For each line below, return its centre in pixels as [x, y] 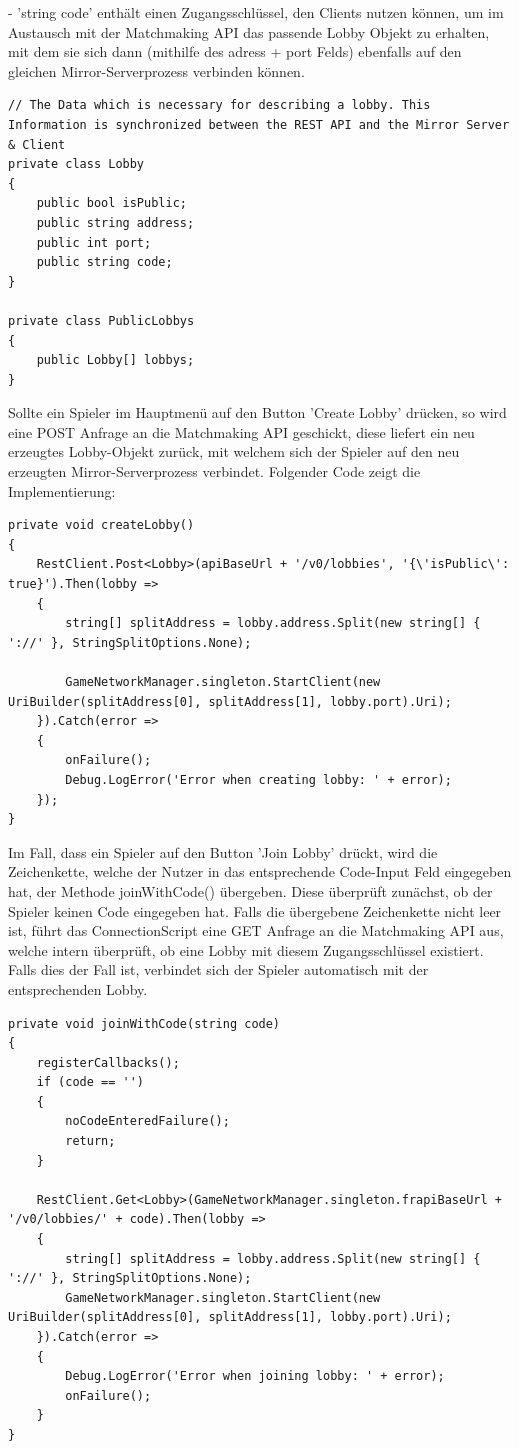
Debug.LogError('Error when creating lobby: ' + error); [258, 779]
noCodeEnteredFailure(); [147, 1121]
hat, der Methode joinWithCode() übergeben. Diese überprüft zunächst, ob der [250, 890]
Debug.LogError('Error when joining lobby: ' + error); [255, 1376]
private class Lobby [76, 164]
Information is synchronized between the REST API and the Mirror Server [259, 124]
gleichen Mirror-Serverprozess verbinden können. [156, 70]
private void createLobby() [101, 525]
